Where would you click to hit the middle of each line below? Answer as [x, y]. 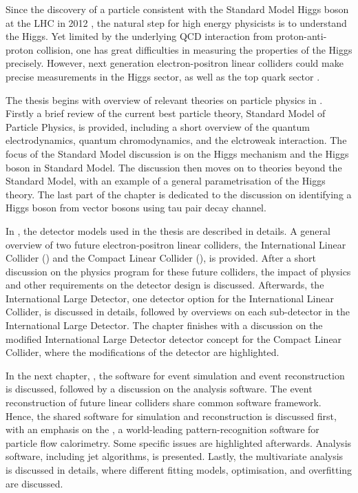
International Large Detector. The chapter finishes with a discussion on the [164, 325]
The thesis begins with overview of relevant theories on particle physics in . [164, 99]
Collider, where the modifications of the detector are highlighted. [143, 352]
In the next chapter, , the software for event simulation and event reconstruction [175, 375]
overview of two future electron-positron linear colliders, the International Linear [176, 244]
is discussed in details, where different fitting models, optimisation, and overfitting [179, 470]
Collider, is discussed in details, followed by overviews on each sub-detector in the [178, 312]
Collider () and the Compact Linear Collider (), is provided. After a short [161, 258]
